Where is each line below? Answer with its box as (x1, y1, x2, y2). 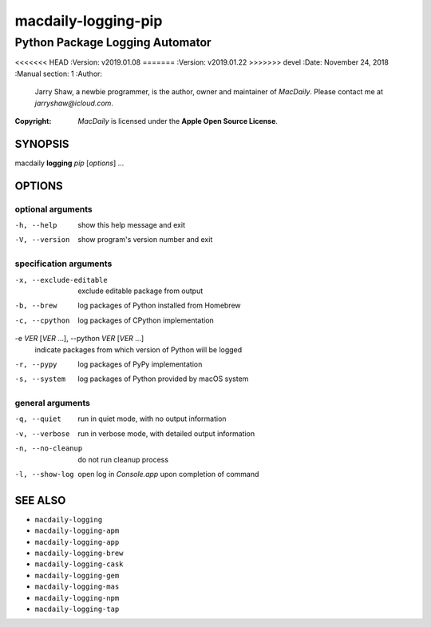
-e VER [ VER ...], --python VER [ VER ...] (14, 334, 144, 343)
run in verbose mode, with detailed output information (77, 428, 255, 439)
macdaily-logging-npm (34, 593, 120, 602)
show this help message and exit (77, 220, 185, 230)
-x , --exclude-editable (14, 276, 108, 284)
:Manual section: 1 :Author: (14, 69, 103, 78)
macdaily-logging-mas (34, 582, 120, 591)
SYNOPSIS (14, 137, 69, 151)
